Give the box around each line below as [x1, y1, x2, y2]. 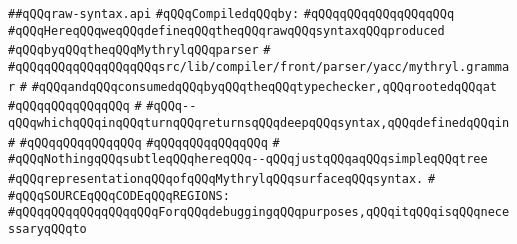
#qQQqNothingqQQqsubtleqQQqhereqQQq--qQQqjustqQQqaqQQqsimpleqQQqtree [8, 152, 488, 167]
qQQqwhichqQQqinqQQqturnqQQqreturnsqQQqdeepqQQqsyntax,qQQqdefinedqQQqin [8, 115, 510, 130]
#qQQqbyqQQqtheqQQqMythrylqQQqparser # [8, 43, 271, 58]
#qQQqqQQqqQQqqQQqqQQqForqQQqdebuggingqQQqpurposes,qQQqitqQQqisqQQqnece [8, 205, 510, 220]
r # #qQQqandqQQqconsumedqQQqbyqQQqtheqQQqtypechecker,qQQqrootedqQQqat [8, 79, 498, 94]
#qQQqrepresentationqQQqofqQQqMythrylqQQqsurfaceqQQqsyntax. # [8, 171, 436, 186]
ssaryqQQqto [8, 221, 87, 236]
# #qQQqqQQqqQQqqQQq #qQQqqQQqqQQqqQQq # [8, 135, 280, 150]
